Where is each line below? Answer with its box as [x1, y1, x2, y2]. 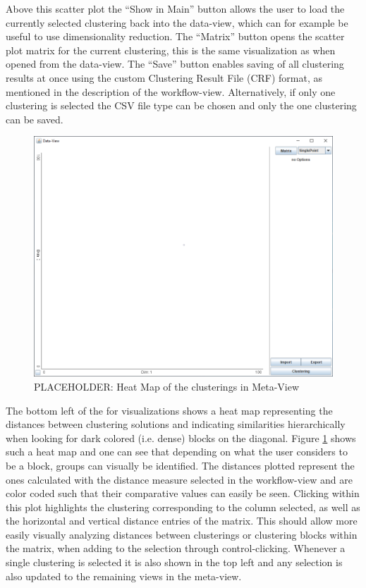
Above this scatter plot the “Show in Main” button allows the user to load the [6, 1, 345, 16]
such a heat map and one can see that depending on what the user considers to [6, 444, 348, 459]
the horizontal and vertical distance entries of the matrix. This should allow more [6, 513, 358, 528]
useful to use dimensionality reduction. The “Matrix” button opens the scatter [6, 29, 345, 44]
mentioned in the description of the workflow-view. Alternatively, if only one [6, 84, 336, 99]
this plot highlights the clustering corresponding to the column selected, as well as [6, 499, 360, 514]
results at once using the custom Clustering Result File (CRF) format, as [6, 70, 323, 85]
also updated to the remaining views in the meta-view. [6, 568, 242, 583]
